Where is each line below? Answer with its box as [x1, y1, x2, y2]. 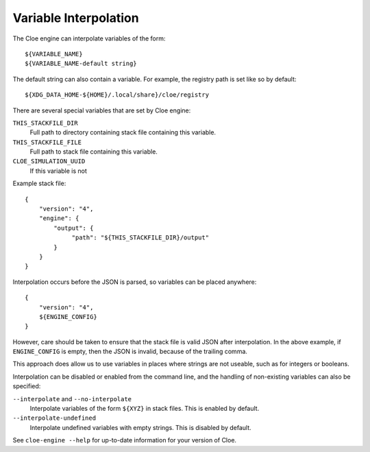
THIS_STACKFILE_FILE [12, 138, 82, 146]
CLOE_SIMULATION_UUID [12, 158, 86, 165]
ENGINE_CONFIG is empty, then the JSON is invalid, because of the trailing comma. [12, 347, 248, 356]
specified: [12, 382, 41, 390]
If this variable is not [29, 167, 87, 175]
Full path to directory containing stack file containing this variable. [29, 128, 216, 136]
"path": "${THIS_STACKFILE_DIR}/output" [71, 234, 209, 241]
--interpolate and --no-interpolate [12, 394, 132, 403]
